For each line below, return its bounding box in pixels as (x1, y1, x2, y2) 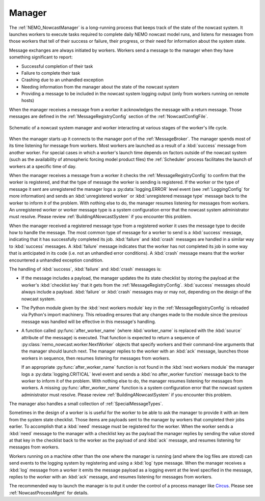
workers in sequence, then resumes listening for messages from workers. (21, 355, 170, 361)
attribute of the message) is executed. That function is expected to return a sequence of (21, 334, 200, 340)
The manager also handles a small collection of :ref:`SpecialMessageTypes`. (9, 401, 163, 407)
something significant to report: (9, 54, 73, 60)
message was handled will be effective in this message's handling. (21, 319, 157, 324)
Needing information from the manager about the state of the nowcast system (21, 84, 179, 89)
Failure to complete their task (21, 70, 80, 76)
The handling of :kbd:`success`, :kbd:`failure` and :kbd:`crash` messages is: (9, 266, 162, 272)
